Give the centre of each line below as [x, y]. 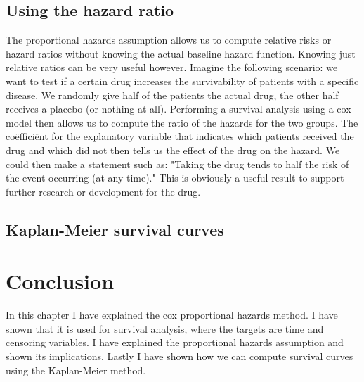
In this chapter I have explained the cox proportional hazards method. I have [172, 315]
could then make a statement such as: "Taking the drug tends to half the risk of [177, 164]
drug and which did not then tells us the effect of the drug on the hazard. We [173, 149]
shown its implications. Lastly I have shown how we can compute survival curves [180, 356]
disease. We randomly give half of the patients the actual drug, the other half [172, 95]
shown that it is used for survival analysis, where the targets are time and [165, 328]
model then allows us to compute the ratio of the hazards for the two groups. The [182, 122]
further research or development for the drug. [103, 191]
